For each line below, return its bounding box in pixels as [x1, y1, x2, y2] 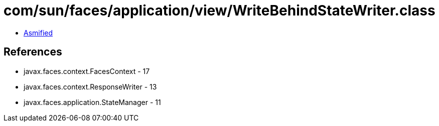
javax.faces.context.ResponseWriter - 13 [24, 82, 157, 91]
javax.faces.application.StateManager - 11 [24, 97, 161, 106]
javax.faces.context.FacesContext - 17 [24, 66, 150, 75]
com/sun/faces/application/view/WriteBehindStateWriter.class [4, 2, 435, 19]
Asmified [24, 28, 53, 37]
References [4, 45, 62, 58]
